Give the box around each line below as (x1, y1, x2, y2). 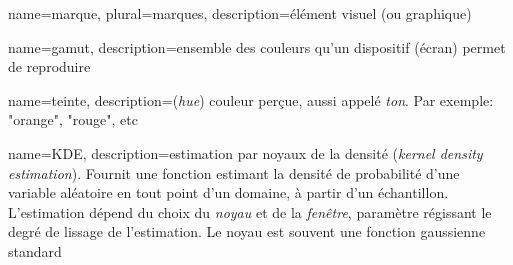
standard (8, 240, 62, 261)
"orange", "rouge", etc (8, 109, 138, 130)
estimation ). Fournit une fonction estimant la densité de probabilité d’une (8, 162, 460, 183)
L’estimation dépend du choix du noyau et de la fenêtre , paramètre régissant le (8, 201, 492, 222)
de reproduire (8, 56, 91, 77)
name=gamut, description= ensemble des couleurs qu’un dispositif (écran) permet (8, 36, 506, 57)
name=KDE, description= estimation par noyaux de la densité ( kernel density (8, 142, 483, 163)
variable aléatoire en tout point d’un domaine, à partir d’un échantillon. (8, 182, 449, 203)
